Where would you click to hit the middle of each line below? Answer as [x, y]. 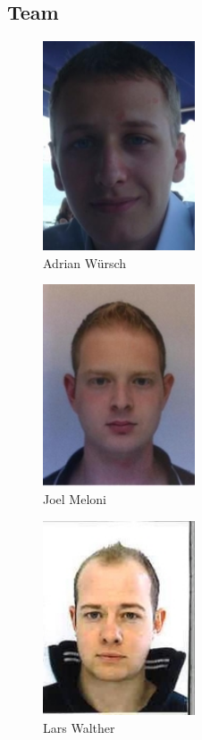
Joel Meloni [75, 499]
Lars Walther [79, 727]
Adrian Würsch [85, 262]
